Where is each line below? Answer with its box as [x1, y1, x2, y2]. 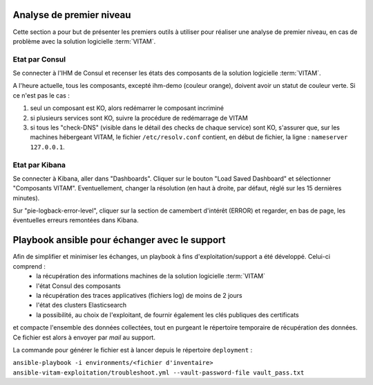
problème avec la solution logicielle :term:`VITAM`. [12, 37, 156, 45]
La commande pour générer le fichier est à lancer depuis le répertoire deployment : [12, 346, 253, 354]
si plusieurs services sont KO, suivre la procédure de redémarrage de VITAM [30, 114, 248, 122]
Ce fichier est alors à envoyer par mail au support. [12, 333, 155, 341]
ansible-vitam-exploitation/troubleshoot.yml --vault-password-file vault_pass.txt [12, 368, 305, 377]
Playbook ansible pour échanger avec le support [12, 234, 226, 246]
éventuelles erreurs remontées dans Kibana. [12, 216, 139, 224]
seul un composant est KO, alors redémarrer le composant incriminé [30, 104, 224, 112]
